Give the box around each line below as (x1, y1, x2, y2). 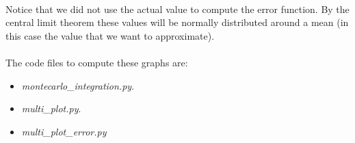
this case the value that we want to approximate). (5, 28, 215, 42)
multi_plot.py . (21, 101, 81, 116)
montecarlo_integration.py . (21, 78, 135, 92)
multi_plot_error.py (21, 124, 107, 138)
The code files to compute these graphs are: (5, 55, 188, 69)
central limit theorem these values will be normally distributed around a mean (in (5, 15, 349, 29)
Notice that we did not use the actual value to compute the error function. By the (5, 1, 350, 16)
